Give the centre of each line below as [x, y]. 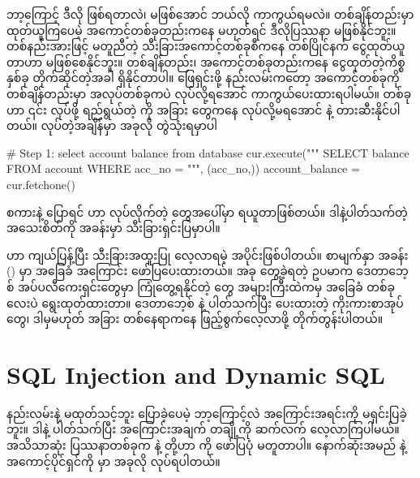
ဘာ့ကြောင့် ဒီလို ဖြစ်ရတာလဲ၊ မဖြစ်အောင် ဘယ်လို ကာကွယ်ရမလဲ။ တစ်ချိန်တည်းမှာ [210, 14]
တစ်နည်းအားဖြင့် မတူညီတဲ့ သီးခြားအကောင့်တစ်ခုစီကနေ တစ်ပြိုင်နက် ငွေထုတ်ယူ [206, 46]
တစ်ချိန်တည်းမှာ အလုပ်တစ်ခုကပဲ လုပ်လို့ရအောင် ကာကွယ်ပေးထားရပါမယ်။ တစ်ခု [209, 93]
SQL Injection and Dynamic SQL [196, 374]
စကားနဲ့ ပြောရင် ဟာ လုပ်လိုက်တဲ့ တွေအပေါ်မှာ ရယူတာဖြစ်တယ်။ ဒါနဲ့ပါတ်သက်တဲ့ [207, 211]
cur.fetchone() [41, 184]
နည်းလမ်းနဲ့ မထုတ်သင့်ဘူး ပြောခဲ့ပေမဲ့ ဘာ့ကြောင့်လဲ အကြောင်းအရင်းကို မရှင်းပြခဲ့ [207, 413]
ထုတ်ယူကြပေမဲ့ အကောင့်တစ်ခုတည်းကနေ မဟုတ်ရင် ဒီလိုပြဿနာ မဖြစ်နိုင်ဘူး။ [201, 30]
